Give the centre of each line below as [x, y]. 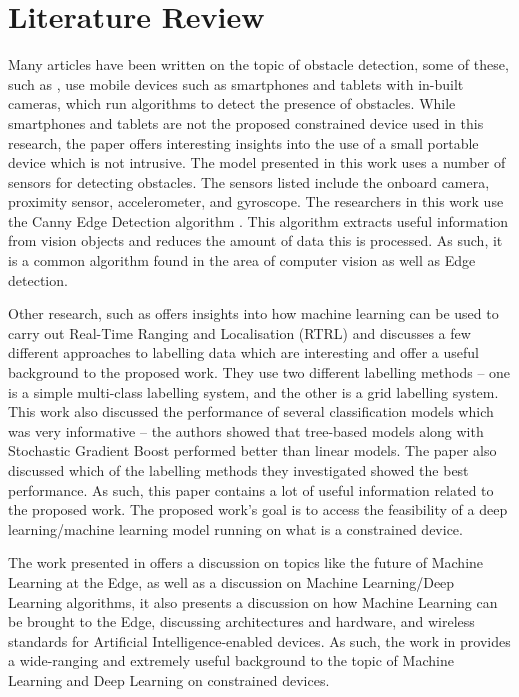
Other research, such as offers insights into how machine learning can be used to [253, 313]
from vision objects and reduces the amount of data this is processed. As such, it [255, 240]
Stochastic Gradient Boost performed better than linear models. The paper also [252, 450]
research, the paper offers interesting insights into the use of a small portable [243, 142]
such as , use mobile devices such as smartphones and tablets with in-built [236, 83]
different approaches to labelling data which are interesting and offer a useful [243, 352]
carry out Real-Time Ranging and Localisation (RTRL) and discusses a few [239, 332]
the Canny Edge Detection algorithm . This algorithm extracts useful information [258, 220]
